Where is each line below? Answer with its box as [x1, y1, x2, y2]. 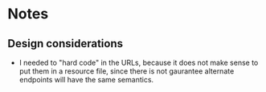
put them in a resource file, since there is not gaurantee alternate [18, 66, 235, 76]
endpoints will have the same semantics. [18, 75, 154, 84]
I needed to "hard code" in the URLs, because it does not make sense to [18, 58, 259, 67]
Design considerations [7, 37, 124, 50]
